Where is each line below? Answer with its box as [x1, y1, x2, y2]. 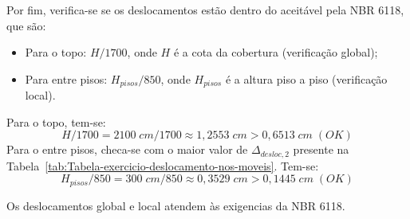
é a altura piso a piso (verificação [225, 70, 388, 87]
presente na [293, 141, 349, 158]
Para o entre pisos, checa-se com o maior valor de [6, 141, 248, 158]
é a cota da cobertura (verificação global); [173, 44, 378, 61]
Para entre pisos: [25, 70, 108, 87]
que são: [6, 17, 46, 33]
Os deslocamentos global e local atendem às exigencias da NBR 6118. [6, 197, 345, 213]
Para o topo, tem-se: [6, 113, 106, 130]
